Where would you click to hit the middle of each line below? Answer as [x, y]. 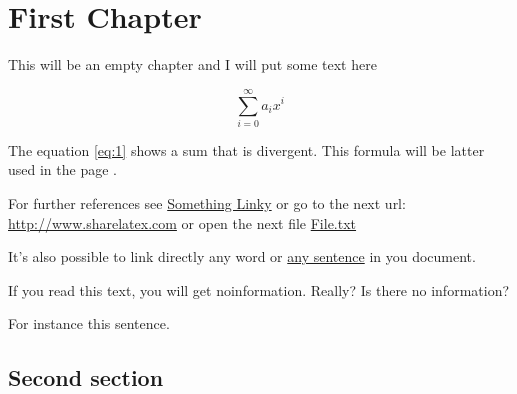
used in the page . [62, 169]
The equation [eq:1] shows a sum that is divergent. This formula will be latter [246, 149]
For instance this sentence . [89, 323]
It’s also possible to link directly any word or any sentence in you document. [242, 256]
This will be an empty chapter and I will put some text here [192, 64]
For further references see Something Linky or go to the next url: [207, 203]
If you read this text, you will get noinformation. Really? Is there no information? [259, 289]
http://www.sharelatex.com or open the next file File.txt [182, 222]
